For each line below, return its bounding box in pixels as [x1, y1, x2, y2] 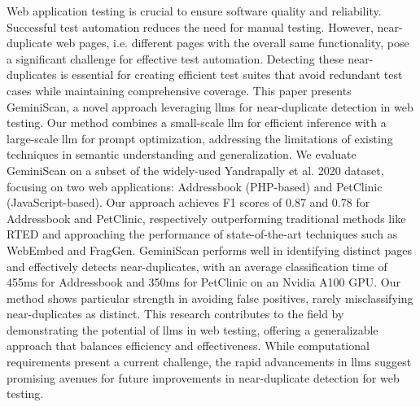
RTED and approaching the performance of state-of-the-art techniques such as [7, 225, 398, 243]
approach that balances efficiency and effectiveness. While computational [7, 337, 370, 354]
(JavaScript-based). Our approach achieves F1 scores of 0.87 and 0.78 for [7, 194, 370, 211]
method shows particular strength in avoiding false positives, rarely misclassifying [7, 289, 413, 306]
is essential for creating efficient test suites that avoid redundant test [60, 66, 403, 83]
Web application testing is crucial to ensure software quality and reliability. [7, 2, 382, 19]
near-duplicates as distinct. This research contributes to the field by [7, 305, 344, 322]
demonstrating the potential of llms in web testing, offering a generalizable [7, 321, 378, 338]
